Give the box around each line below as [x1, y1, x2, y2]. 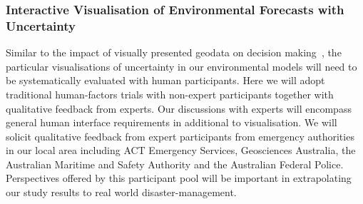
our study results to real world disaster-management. [6, 185, 237, 200]
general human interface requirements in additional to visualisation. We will [6, 115, 337, 130]
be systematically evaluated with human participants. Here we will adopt [6, 73, 325, 88]
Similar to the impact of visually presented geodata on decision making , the [6, 45, 342, 60]
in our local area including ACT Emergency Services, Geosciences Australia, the [6, 143, 356, 158]
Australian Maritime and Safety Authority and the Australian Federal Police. [6, 156, 344, 171]
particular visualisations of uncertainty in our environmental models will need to [6, 58, 357, 73]
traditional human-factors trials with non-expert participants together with [6, 86, 334, 101]
